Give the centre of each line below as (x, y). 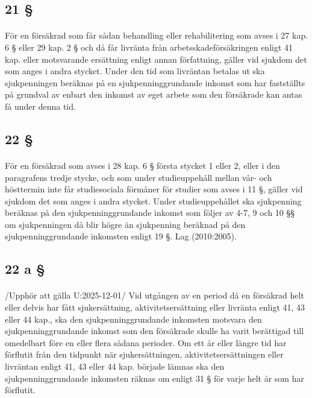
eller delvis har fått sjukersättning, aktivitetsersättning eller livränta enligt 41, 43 (155, 307)
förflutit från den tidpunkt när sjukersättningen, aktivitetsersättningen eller (144, 354)
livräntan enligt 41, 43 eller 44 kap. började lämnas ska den (115, 366)
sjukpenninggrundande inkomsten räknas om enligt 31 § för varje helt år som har (154, 378)
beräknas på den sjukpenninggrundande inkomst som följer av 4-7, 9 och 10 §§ (150, 213)
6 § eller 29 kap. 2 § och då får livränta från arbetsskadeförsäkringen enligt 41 (149, 47)
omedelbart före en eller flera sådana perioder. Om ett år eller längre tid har (146, 342)
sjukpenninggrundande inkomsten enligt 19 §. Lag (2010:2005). (121, 236)
